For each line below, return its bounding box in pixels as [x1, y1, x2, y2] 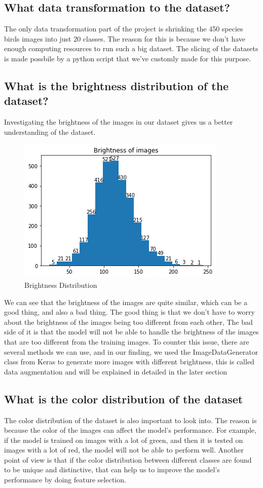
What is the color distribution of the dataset [4, 391, 243, 406]
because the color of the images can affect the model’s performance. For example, [4, 425, 256, 435]
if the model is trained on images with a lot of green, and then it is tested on [4, 434, 243, 445]
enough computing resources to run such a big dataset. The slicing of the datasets [4, 43, 258, 54]
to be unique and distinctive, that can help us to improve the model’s [4, 464, 220, 475]
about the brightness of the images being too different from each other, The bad [4, 316, 253, 327]
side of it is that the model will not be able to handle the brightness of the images [4, 326, 259, 337]
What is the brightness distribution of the [4, 78, 229, 93]
